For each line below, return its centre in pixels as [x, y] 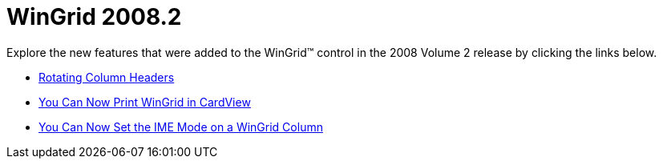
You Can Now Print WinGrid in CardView [145, 102]
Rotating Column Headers [107, 77]
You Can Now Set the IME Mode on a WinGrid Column [181, 127]
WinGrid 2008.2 [94, 17]
